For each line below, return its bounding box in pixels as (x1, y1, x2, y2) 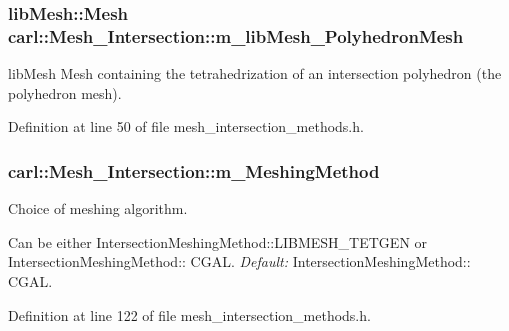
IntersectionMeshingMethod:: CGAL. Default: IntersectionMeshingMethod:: (8, 251, 471, 272)
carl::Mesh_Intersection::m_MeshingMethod (8, 158, 380, 183)
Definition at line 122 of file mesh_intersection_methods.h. (8, 304, 371, 325)
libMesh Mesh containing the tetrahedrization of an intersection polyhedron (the (8, 63, 502, 84)
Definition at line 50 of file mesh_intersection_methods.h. (8, 116, 364, 137)
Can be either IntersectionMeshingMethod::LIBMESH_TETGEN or (8, 231, 428, 252)
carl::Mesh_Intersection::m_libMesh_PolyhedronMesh (8, 23, 464, 48)
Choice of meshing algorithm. (8, 198, 188, 219)
